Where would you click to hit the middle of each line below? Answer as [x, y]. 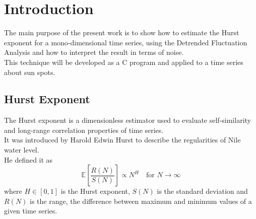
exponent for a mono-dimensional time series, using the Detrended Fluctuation [126, 42]
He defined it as [28, 159]
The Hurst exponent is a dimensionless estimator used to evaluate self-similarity [127, 120]
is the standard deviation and [202, 191]
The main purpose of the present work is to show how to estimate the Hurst [122, 32]
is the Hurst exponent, [95, 191]
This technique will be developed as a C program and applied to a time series [124, 62]
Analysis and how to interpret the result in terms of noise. [94, 52]
